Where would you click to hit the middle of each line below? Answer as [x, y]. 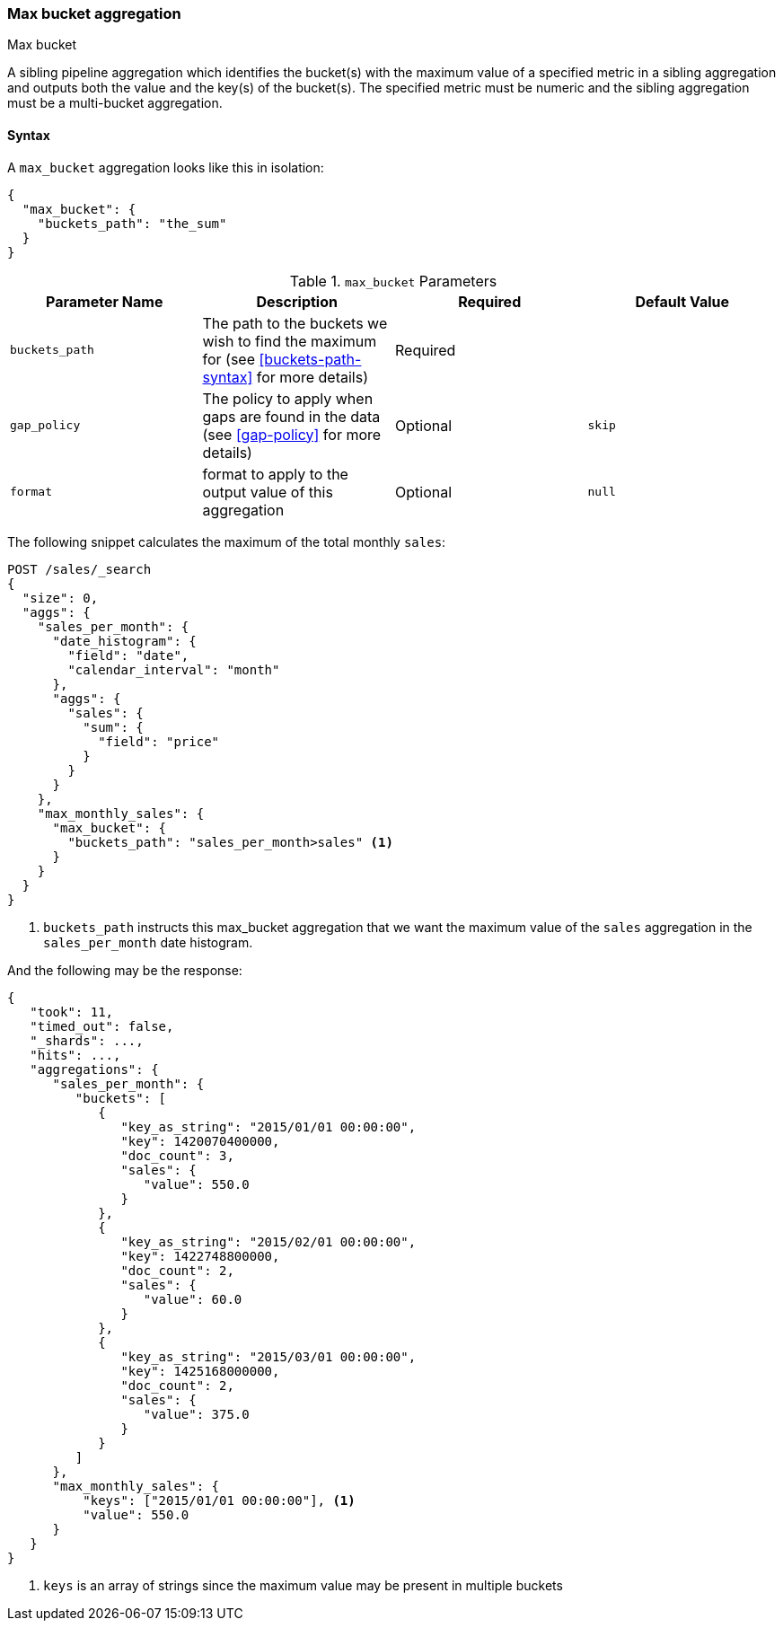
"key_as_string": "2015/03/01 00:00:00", [268, 1356]
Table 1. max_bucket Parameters [393, 281]
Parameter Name [105, 301]
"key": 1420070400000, [200, 1141]
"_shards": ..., [87, 1040]
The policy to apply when [288, 398]
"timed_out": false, [102, 1026]
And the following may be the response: [125, 970]
